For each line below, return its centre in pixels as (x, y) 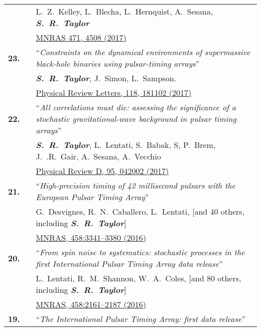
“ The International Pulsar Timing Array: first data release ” (141, 319)
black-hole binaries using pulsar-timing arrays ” (118, 63)
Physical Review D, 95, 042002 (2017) (102, 171)
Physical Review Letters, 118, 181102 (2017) (114, 93)
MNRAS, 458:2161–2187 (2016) (91, 304)
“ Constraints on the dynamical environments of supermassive (143, 52)
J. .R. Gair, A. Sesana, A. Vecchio (98, 156)
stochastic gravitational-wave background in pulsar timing (136, 119)
